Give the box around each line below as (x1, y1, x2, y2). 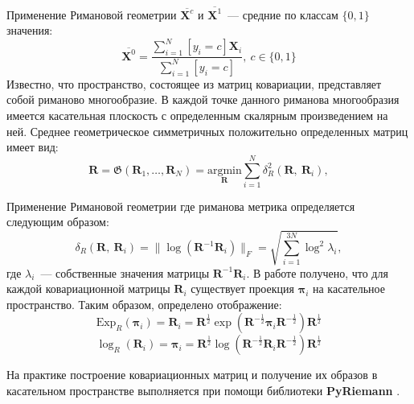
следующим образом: (6, 213, 109, 230)
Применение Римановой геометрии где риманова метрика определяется (6, 197, 355, 214)
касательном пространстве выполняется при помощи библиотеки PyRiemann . (6, 381, 400, 398)
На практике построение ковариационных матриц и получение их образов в (6, 366, 378, 383)
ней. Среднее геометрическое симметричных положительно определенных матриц (6, 122, 408, 139)
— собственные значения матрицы (40, 264, 210, 281)
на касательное (312, 280, 385, 297)
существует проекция (191, 280, 294, 297)
